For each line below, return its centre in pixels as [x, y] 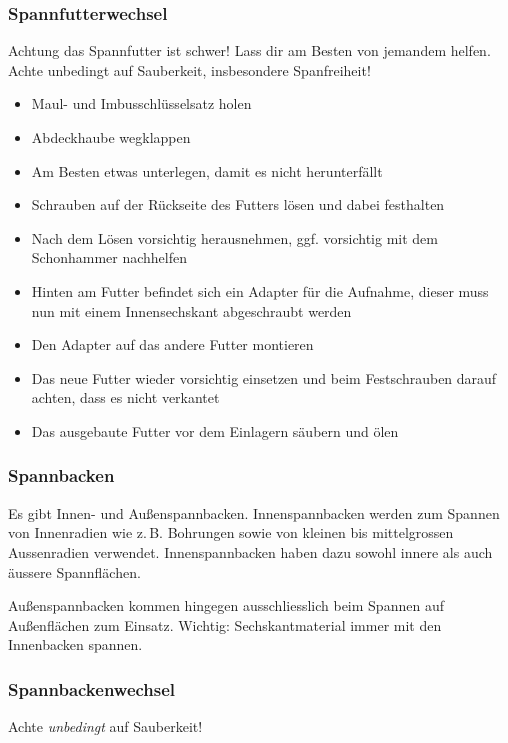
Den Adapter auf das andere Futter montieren [172, 344]
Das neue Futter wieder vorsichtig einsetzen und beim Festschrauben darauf [264, 377]
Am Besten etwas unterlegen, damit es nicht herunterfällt [207, 170]
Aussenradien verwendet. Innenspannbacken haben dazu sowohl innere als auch [250, 551]
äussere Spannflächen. [74, 571]
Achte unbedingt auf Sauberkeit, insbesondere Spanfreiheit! [189, 69]
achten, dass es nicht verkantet [125, 397]
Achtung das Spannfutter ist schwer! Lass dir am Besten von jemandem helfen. [249, 50]
